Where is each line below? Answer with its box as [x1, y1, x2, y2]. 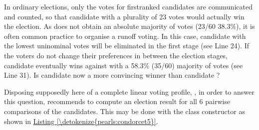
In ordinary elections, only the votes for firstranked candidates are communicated [4, 1, 253, 11]
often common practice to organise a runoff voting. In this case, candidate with [4, 30, 246, 41]
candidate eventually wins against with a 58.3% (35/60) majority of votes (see [4, 60, 243, 70]
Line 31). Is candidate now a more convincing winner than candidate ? [4, 70, 220, 80]
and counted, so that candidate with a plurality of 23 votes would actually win [4, 11, 245, 21]
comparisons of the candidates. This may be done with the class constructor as [4, 106, 245, 116]
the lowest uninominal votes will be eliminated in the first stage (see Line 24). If [4, 40, 249, 51]
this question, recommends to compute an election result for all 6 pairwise [4, 96, 231, 107]
